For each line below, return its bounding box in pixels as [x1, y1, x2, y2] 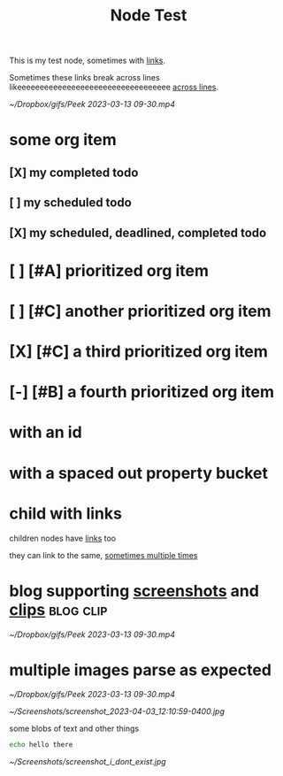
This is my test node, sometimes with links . [9, 55, 166, 66]
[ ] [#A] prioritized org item [9, 260, 210, 280]
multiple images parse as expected [9, 660, 272, 680]
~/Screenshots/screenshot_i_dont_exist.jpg [9, 757, 166, 767]
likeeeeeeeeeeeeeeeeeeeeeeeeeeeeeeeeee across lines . [9, 81, 219, 93]
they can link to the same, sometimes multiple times [9, 549, 198, 560]
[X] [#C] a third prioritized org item [9, 342, 268, 362]
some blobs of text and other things [9, 723, 140, 734]
